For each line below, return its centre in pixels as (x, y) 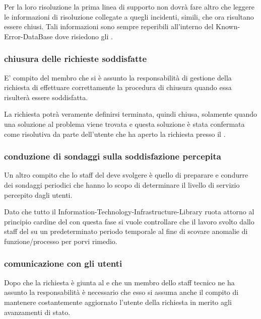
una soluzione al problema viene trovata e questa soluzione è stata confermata (124, 124)
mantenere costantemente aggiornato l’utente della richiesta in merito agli (118, 302)
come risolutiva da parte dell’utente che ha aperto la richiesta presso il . (115, 134)
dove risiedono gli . (84, 36)
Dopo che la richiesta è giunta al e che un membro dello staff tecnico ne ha (119, 282)
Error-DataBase (28, 36)
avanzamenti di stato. (37, 312)
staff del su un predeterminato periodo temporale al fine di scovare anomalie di (126, 231)
